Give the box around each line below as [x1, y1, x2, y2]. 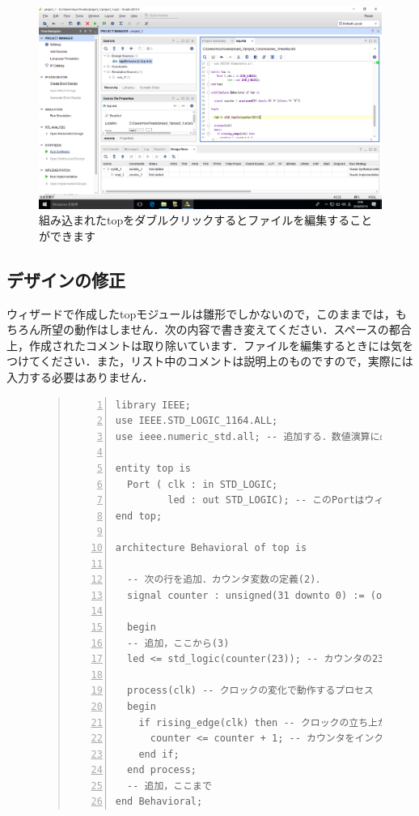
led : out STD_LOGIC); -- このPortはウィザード [167, 494, 413, 506]
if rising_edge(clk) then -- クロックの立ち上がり [138, 716, 397, 728]
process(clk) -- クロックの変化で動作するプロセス [127, 685, 374, 697]
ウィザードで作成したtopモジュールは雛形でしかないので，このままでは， [6, 305, 396, 322]
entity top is [115, 463, 191, 474]
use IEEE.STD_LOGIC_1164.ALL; [115, 415, 278, 427]
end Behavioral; [115, 796, 203, 808]
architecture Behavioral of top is [115, 541, 307, 553]
